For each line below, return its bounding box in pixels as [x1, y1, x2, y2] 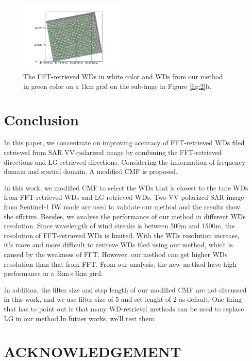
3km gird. [74, 268, 103, 278]
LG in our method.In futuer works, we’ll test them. [4, 313, 156, 323]
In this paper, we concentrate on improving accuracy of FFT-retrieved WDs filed [4, 138, 245, 148]
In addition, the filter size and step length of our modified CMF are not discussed [4, 284, 247, 294]
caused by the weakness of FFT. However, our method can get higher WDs [4, 249, 228, 259]
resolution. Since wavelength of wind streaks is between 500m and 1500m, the [4, 221, 235, 231]
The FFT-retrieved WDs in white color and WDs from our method [23, 71, 223, 82]
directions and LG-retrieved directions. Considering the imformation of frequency [4, 156, 246, 167]
